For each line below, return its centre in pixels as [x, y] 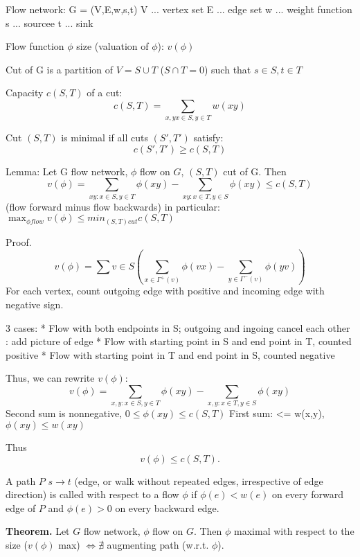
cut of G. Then [255, 171]
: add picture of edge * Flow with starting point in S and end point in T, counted [179, 341]
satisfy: [208, 138]
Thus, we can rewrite [50, 378]
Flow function [35, 46]
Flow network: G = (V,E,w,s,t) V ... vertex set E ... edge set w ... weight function [179, 9]
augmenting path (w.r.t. [158, 544]
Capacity [25, 92]
